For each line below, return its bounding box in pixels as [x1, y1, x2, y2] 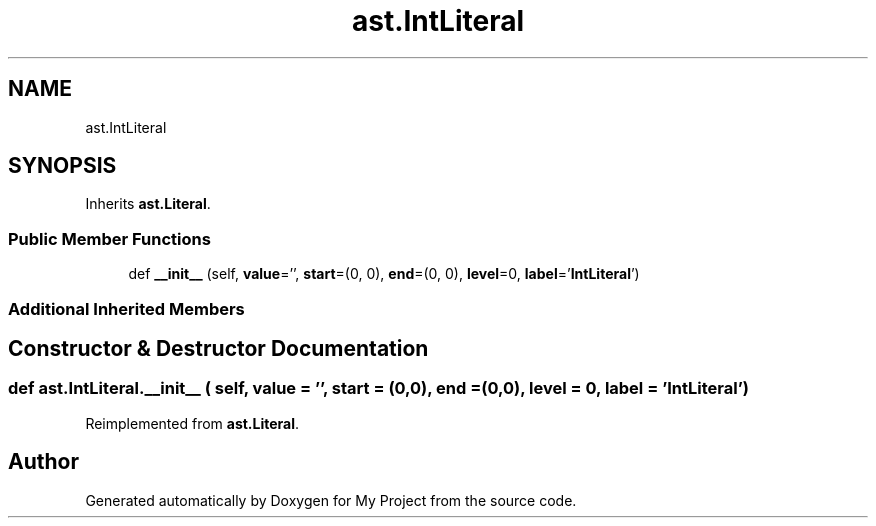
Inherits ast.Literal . [85, 195, 211, 213]
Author [8, 449, 79, 475]
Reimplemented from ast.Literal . [85, 414, 300, 432]
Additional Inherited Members [8, 298, 245, 319]
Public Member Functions [8, 228, 211, 249]
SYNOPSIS [8, 153, 117, 179]
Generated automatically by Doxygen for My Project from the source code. [85, 491, 577, 509]
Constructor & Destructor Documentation [8, 335, 429, 361]
